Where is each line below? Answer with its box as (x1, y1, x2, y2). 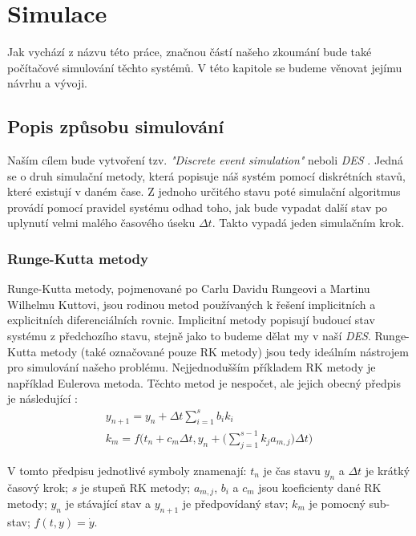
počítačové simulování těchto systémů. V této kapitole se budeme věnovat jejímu (7, 59, 402, 75)
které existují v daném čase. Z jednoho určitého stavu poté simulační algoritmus (7, 183, 401, 200)
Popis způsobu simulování (7, 114, 224, 139)
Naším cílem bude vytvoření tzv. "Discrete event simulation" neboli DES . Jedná (7, 152, 403, 169)
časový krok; (7, 478, 68, 495)
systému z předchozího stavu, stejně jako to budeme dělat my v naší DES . (7, 327, 371, 344)
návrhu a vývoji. (7, 75, 88, 91)
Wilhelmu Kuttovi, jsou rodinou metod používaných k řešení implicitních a (7, 295, 376, 312)
